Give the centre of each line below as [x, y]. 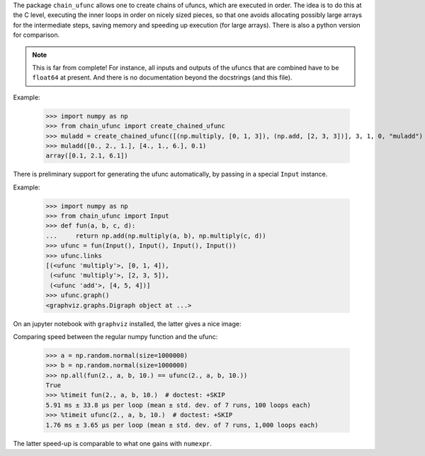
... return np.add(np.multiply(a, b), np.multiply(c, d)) [156, 235]
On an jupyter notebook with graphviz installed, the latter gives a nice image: [127, 323]
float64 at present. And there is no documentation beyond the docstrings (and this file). [162, 77]
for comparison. [36, 35]
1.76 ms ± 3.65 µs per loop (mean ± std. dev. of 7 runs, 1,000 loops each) [182, 425]
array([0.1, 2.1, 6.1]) [87, 156]
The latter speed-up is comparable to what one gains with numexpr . [113, 443]
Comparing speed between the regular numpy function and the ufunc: [115, 336]
